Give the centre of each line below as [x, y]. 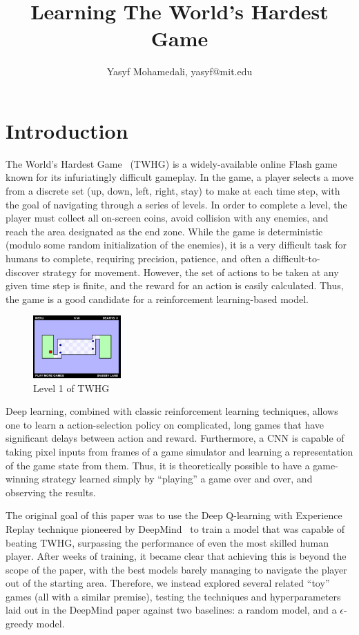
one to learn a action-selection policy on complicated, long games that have [165, 424]
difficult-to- [297, 258]
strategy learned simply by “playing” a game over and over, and [177, 479]
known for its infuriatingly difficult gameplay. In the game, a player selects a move [179, 177]
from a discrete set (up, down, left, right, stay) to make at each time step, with [173, 191]
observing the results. [51, 492]
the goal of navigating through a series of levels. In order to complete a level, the [176, 204]
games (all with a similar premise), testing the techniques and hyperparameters [173, 596]
